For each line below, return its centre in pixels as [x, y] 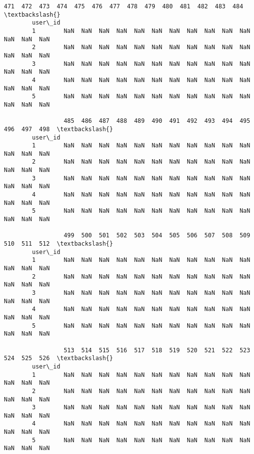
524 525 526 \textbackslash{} [58, 358]
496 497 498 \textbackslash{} [58, 129]
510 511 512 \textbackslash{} [58, 244]
